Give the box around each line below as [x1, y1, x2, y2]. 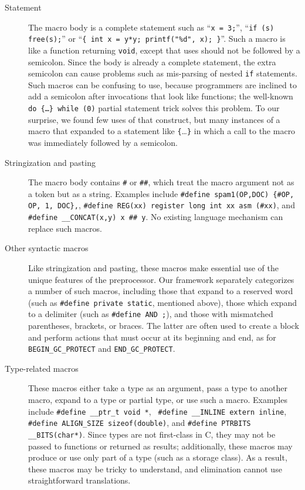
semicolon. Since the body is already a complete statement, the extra [28, 55, 276, 68]
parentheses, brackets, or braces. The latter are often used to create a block [28, 319, 299, 331]
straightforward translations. [28, 474, 131, 486]
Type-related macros [5, 362, 79, 374]
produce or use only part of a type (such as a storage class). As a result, [28, 451, 287, 464]
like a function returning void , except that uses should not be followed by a [28, 44, 300, 56]
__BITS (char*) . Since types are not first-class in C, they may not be [28, 428, 276, 440]
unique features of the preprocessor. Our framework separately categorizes [28, 273, 294, 285]
